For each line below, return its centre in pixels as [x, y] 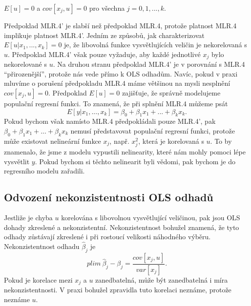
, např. [119, 141]
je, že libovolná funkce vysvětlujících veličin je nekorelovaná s [156, 45]
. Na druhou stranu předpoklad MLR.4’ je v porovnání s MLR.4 [149, 64]
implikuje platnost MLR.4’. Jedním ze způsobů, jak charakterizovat [104, 35]
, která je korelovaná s [171, 141]
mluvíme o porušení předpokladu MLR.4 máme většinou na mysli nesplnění [117, 83]
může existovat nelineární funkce [52, 141]
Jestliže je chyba [28, 217]
